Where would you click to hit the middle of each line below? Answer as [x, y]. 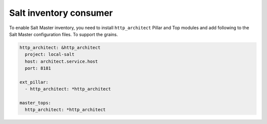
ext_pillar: [34, 82]
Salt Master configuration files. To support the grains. [64, 34]
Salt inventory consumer [61, 13]
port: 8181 [38, 68]
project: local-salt [50, 55]
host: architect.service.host [62, 61]
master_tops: [35, 103]
